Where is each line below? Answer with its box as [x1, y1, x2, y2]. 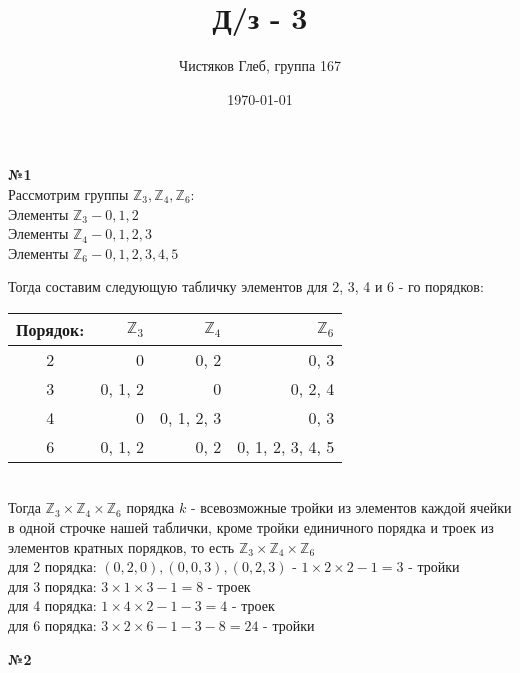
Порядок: [16, 317, 85, 341]
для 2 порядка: [8, 556, 97, 577]
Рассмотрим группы [8, 183, 129, 204]
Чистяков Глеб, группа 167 [179, 55, 341, 76]
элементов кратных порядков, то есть [8, 536, 235, 557]
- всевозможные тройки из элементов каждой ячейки [190, 497, 512, 518]
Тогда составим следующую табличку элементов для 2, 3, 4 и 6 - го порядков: [8, 276, 484, 297]
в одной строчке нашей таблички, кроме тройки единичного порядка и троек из [8, 517, 494, 538]
